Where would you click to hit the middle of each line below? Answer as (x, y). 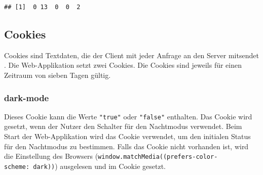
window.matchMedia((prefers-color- (158, 157)
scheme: (17, 167)
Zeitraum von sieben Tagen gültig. (58, 75)
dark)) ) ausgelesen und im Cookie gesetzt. (99, 166)
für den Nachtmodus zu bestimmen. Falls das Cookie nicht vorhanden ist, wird (126, 146)
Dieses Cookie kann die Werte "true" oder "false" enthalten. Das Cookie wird (128, 116)
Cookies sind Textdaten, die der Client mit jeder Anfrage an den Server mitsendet (131, 55)
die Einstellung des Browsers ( (51, 156)
